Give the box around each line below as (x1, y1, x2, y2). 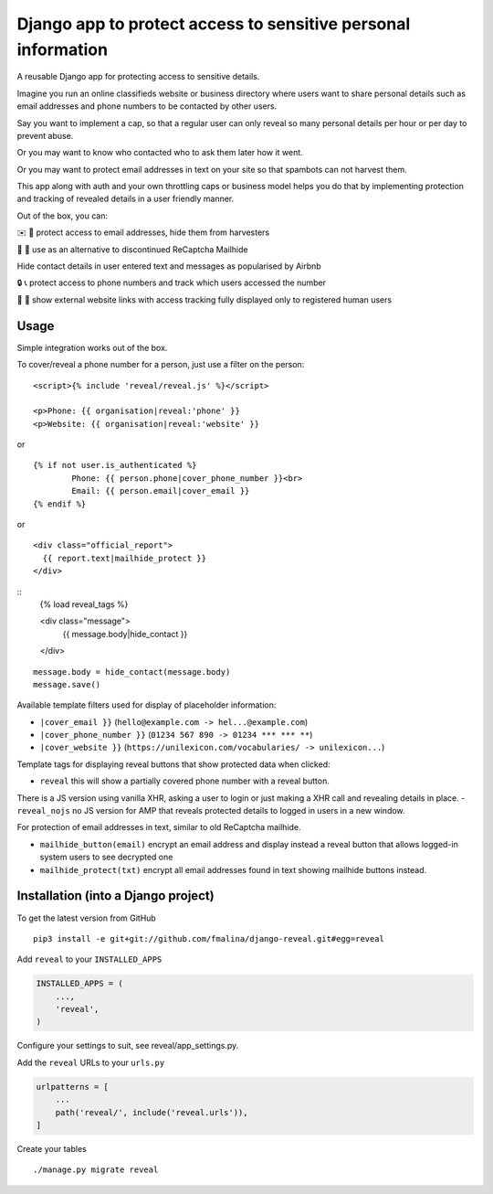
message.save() (33, 679, 101, 689)
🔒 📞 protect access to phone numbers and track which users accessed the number (16, 277, 326, 288)
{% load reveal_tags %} (39, 599, 129, 610)
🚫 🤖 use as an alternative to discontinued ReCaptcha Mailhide (16, 243, 248, 255)
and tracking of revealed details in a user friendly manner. (16, 193, 235, 205)
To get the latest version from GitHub (16, 912, 157, 923)
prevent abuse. (16, 130, 74, 141)
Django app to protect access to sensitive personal (16, 14, 411, 34)
